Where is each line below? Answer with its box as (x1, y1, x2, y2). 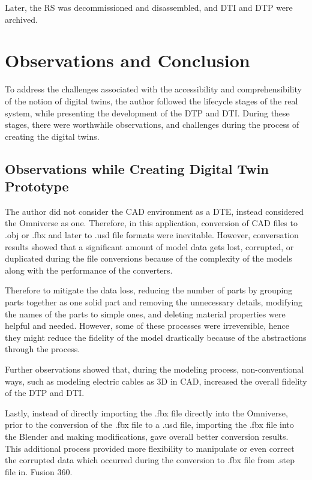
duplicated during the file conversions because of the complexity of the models (5, 252, 292, 265)
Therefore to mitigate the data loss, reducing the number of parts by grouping (5, 284, 293, 296)
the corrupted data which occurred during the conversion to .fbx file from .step (5, 454, 295, 466)
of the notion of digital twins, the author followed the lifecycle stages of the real (5, 94, 298, 107)
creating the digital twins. (5, 130, 100, 142)
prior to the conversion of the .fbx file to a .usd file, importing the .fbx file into (5, 418, 294, 431)
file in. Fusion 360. (5, 465, 73, 478)
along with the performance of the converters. (5, 263, 173, 276)
